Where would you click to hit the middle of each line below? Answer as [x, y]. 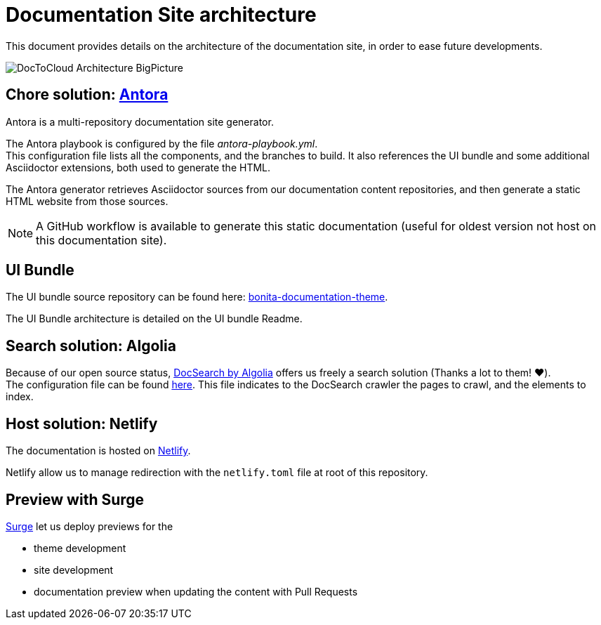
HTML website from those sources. [87, 201]
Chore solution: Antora [87, 95]
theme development [80, 548]
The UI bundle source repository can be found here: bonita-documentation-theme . [197, 297]
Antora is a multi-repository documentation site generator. [140, 121]
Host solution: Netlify [82, 423]
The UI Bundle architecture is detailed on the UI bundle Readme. [154, 319]
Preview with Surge [75, 499]
